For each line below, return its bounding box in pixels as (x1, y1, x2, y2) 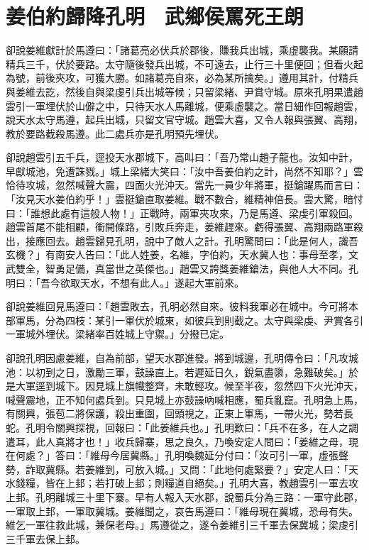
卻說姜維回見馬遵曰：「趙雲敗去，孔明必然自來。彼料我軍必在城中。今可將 (6, 299, 348, 314)
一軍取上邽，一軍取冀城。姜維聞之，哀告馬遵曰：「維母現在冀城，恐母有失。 (6, 503, 358, 518)
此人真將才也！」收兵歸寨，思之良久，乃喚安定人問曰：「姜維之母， (35, 434, 348, 449)
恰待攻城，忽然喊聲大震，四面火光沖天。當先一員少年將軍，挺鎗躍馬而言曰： (6, 177, 363, 192)
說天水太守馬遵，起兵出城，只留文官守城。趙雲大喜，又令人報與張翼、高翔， (6, 112, 363, 127)
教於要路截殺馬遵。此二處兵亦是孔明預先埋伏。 (6, 126, 224, 141)
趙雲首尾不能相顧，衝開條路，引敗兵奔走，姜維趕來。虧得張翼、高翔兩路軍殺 (6, 219, 363, 234)
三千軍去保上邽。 (6, 531, 85, 546)
